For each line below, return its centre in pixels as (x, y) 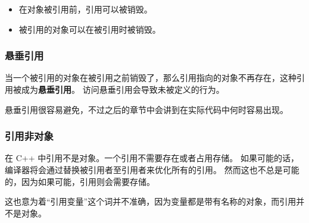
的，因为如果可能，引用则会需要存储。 (80, 181)
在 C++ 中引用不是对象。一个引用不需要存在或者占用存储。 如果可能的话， (152, 158)
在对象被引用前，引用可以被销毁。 (85, 9)
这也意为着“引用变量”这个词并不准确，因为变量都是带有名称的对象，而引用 (151, 201)
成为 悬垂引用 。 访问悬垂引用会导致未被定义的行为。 (123, 89)
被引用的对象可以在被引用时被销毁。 (90, 29)
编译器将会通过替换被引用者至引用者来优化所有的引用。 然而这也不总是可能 (152, 169)
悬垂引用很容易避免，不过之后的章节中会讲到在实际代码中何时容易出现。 (146, 109)
